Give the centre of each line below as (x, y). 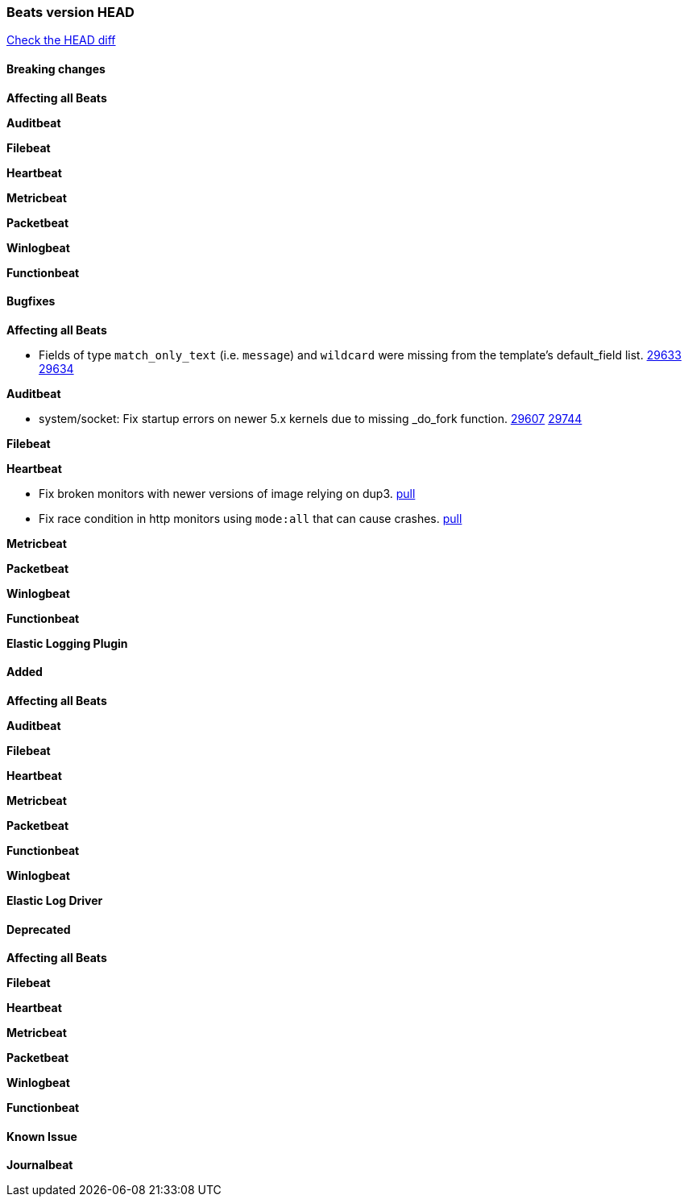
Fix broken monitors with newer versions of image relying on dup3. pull (227, 493)
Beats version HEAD (70, 12)
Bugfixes (31, 301)
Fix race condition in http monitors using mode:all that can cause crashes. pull (251, 518)
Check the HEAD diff (61, 40)
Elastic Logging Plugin (67, 643)
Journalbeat (40, 1165)
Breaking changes (56, 68)
